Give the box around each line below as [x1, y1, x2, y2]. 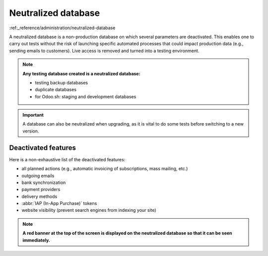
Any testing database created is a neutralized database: [22, 70, 141, 76]
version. [22, 128, 39, 134]
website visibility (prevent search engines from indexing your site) [21, 207, 156, 213]
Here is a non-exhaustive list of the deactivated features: [9, 156, 126, 162]
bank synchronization [21, 179, 66, 186]
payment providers [21, 187, 61, 192]
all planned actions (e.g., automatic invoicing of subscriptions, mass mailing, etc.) [21, 166, 188, 172]
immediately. [22, 237, 51, 243]
